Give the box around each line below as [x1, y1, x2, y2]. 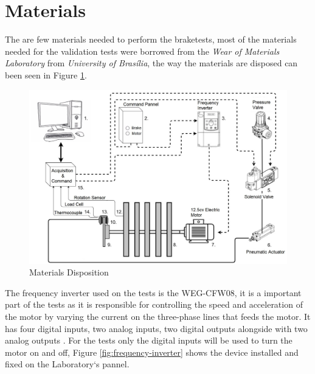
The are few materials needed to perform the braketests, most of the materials [5, 33, 297, 46]
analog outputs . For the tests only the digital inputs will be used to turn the [5, 334, 292, 347]
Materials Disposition [29, 266, 109, 279]
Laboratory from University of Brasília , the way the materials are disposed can [5, 57, 298, 69]
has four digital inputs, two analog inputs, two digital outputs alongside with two [5, 322, 308, 334]
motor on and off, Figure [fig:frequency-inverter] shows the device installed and [5, 345, 299, 358]
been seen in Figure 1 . [5, 68, 87, 81]
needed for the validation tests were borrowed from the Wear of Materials [5, 44, 280, 57]
